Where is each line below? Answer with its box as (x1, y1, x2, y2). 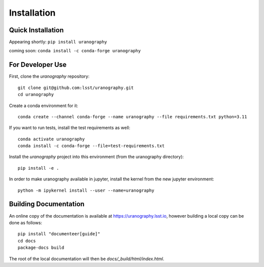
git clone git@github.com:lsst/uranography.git (18, 85, 134, 90)
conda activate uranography (18, 136, 85, 142)
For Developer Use (9, 61, 67, 69)
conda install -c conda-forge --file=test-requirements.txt (18, 143, 165, 149)
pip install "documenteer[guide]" (18, 231, 100, 237)
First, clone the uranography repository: (9, 73, 90, 79)
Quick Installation (9, 26, 64, 34)
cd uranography (18, 92, 54, 97)
